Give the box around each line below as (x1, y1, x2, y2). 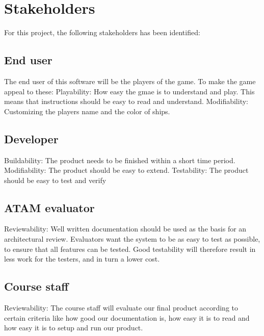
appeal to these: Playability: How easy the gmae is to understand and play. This (4, 86, 255, 96)
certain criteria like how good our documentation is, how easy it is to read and (4, 312, 250, 323)
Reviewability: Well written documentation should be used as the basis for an (4, 223, 247, 234)
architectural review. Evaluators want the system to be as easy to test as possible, (4, 234, 260, 244)
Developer (4, 131, 59, 146)
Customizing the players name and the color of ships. (4, 106, 170, 116)
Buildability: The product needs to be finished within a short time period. (4, 154, 235, 165)
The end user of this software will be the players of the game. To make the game (4, 75, 256, 86)
